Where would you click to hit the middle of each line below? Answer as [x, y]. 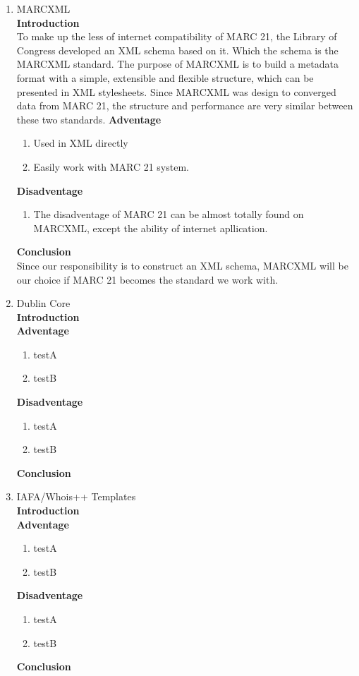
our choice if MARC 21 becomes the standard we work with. [147, 279]
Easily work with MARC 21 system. [111, 166]
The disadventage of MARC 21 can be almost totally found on [169, 214]
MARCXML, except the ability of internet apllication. [151, 228]
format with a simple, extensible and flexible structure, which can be [165, 77]
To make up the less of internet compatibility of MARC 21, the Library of [177, 36]
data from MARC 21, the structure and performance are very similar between [185, 105]
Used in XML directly [81, 143]
